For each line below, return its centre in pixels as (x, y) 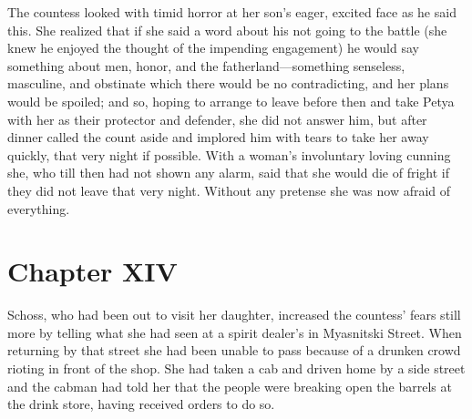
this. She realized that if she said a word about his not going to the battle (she (227, 30)
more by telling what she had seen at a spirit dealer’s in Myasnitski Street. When (235, 332)
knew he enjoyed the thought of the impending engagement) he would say (213, 48)
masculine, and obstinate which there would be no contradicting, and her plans (228, 83)
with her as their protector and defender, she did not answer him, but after (217, 119)
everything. (39, 208)
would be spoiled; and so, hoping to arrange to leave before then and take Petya (231, 101)
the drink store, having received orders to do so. (141, 404)
